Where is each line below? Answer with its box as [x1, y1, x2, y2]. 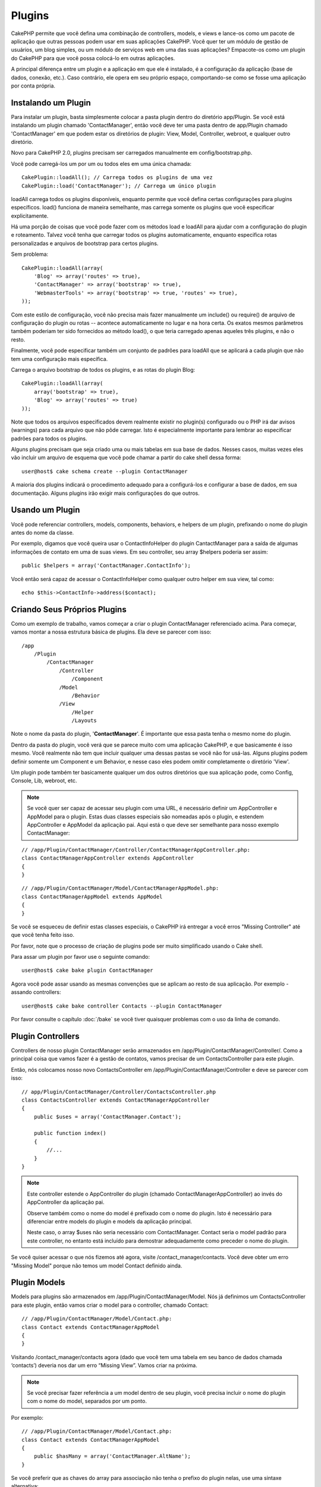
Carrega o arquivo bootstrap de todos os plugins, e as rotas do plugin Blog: [11, 366, 196, 373]
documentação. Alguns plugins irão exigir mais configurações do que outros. [11, 490, 200, 497]
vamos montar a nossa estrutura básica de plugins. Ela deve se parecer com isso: [11, 628, 212, 636]
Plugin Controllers [11, 1031, 80, 1041]
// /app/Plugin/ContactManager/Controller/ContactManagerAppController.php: [21, 846, 251, 853]
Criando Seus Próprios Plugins [11, 604, 127, 614]
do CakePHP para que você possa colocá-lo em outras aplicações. [11, 54, 175, 62]
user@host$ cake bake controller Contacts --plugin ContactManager [21, 1002, 222, 1009]
